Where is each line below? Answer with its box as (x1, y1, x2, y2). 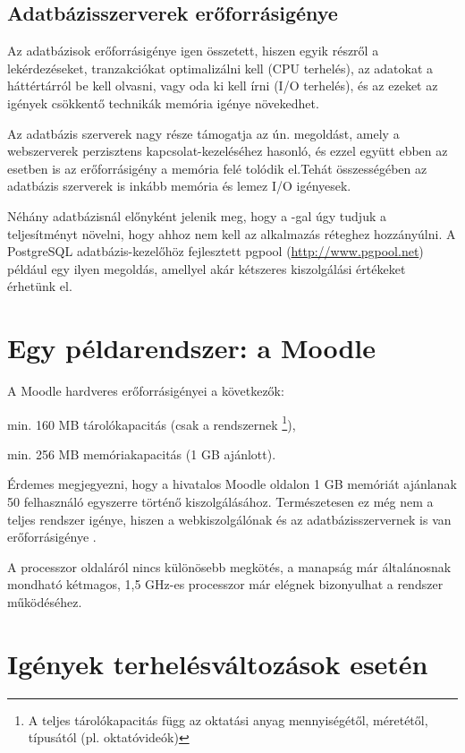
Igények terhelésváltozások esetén (7, 645, 428, 681)
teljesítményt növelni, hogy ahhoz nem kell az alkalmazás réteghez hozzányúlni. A (7, 224, 456, 243)
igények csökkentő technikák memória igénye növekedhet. (7, 93, 319, 112)
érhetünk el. (7, 277, 72, 295)
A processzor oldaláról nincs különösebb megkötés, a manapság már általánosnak (7, 557, 452, 576)
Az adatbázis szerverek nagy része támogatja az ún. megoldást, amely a (7, 124, 400, 142)
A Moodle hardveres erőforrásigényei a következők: (7, 381, 284, 400)
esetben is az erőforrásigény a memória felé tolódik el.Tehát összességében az (7, 158, 427, 177)
